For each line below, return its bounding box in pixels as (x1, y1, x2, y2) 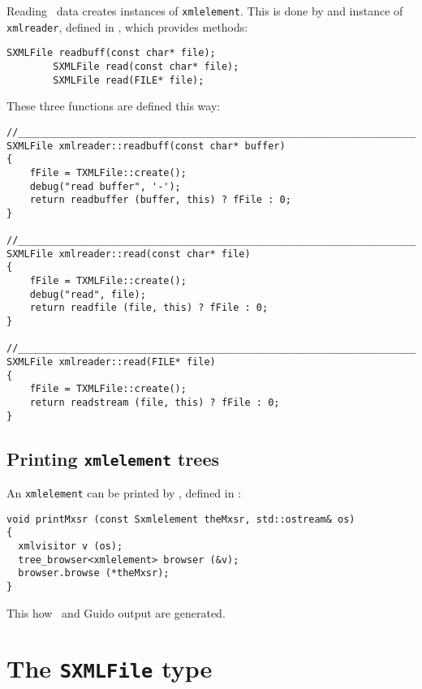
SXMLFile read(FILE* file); (53, 74, 205, 86)
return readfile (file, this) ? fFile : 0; (29, 302, 269, 314)
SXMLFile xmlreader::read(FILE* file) (6, 356, 216, 368)
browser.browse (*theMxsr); (18, 567, 170, 579)
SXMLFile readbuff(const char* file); (6, 47, 216, 59)
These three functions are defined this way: (6, 97, 221, 114)
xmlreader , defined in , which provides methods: (6, 18, 248, 35)
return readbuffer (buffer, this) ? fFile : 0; (29, 194, 291, 206)
